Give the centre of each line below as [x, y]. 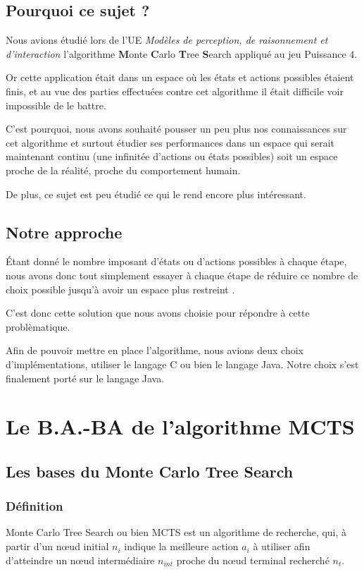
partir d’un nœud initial [57, 546]
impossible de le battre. [56, 105]
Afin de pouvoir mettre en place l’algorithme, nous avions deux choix [155, 350]
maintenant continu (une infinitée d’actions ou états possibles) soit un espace [172, 156]
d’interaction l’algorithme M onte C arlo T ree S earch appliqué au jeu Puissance [176, 53]
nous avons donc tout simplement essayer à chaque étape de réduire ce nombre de [182, 275]
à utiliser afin [282, 546]
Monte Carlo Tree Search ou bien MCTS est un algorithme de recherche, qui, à [176, 532]
